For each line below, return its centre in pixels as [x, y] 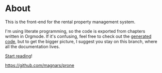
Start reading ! [19, 56]
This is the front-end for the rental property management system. [70, 22]
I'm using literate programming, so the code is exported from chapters [75, 31]
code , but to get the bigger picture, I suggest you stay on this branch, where [81, 41]
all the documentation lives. [32, 46]
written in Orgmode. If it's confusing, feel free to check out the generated [78, 36]
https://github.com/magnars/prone [40, 65]
